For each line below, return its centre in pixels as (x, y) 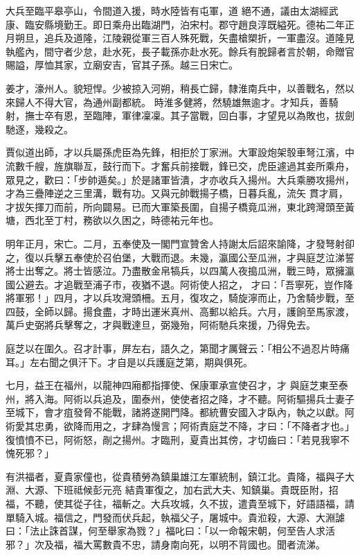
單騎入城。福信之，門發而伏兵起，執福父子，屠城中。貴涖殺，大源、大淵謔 (175, 517)
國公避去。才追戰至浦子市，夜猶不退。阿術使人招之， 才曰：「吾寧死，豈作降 (179, 284)
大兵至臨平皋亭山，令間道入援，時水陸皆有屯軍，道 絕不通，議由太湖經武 (172, 10)
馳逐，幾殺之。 (39, 129)
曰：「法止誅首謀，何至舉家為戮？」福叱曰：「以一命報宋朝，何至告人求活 (170, 531)
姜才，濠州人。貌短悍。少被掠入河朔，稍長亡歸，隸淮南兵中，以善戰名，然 (175, 88)
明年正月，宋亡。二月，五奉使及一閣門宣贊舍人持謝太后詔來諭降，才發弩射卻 (180, 243)
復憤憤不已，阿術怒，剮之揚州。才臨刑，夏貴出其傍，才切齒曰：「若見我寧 (173, 439)
